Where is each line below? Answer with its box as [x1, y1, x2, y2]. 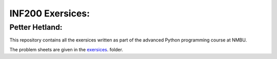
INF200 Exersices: [9, 8, 90, 19]
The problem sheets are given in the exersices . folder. [9, 46, 123, 52]
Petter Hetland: [9, 23, 63, 32]
